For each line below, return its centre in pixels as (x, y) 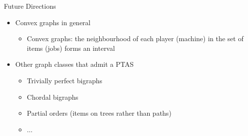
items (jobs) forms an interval (71, 48)
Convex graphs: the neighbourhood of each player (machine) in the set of (135, 38)
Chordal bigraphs (53, 97)
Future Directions (30, 6)
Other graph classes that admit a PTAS (74, 64)
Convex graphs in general (53, 22)
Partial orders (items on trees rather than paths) (99, 113)
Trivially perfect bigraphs (64, 80)
